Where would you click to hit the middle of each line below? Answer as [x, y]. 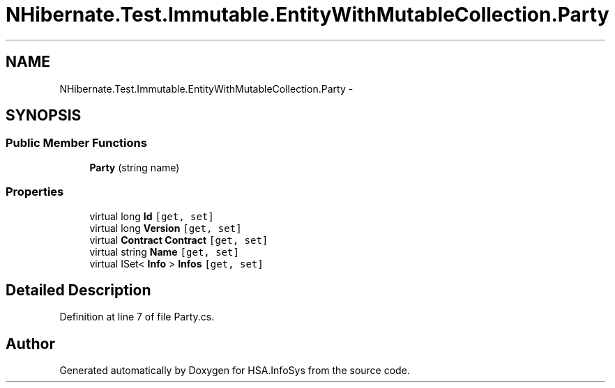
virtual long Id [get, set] [152, 216]
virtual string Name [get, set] [164, 251]
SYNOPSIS [44, 116]
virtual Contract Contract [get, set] [179, 240]
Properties [35, 192]
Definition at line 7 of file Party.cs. [137, 317]
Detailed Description [78, 290]
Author [30, 343]
